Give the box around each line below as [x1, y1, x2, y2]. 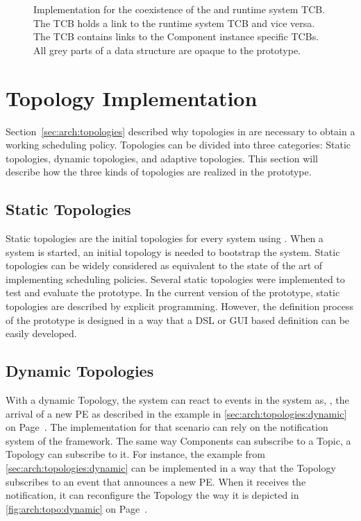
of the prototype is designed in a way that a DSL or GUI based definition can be [6, 312, 350, 327]
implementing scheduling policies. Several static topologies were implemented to [6, 271, 345, 286]
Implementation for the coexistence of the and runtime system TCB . [33, 2, 326, 16]
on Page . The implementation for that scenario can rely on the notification [6, 420, 328, 434]
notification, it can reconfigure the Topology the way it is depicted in [6, 488, 299, 502]
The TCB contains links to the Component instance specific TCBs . [33, 29, 319, 44]
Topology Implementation [6, 83, 258, 112]
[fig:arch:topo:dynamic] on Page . [6, 501, 148, 515]
